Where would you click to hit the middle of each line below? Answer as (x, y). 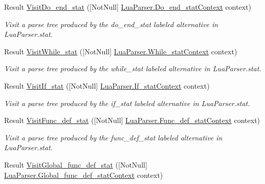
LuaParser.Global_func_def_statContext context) (84, 175)
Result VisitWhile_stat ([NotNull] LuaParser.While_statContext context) (121, 51)
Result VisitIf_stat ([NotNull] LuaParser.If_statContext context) (107, 85)
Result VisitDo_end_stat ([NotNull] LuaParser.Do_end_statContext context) (128, 7)
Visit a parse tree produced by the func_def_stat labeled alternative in (113, 137)
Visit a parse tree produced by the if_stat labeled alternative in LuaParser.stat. (127, 103)
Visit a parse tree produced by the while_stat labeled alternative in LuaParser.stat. (133, 68)
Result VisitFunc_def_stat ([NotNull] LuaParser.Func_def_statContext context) (132, 120)
